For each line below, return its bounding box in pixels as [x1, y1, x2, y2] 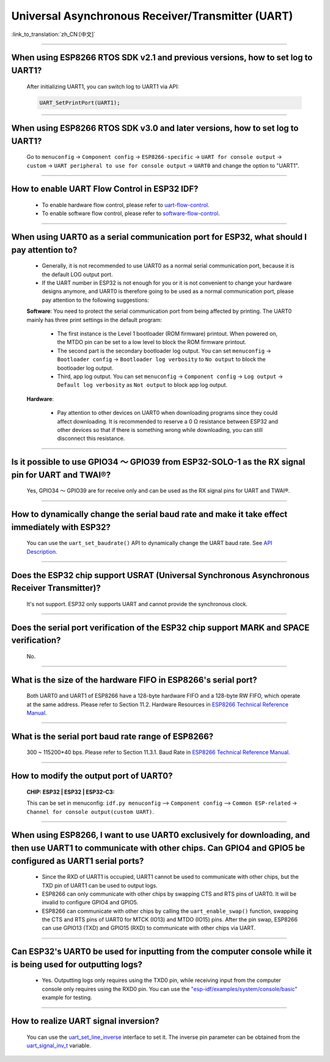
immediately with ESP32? [11, 522, 111, 532]
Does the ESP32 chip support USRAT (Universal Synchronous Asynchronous [11, 570, 310, 580]
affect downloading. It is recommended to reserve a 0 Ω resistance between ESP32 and [57, 417, 278, 425]
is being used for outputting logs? [11, 959, 143, 970]
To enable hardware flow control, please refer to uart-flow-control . [42, 201, 210, 208]
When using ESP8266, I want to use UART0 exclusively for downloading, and [11, 830, 310, 840]
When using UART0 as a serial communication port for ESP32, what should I [11, 232, 307, 243]
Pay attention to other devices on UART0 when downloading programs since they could [57, 409, 278, 417]
